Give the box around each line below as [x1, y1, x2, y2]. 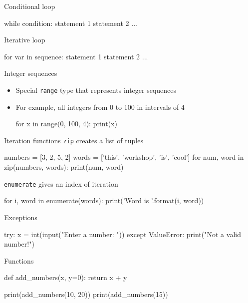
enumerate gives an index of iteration [4, 178, 118, 189]
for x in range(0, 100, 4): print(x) [15, 118, 117, 129]
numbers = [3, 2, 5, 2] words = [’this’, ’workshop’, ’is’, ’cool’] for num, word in [4, 152, 244, 162]
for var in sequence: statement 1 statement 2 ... [4, 51, 148, 61]
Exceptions [4, 212, 37, 222]
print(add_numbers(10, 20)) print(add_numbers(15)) [4, 289, 168, 299]
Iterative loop [4, 34, 45, 45]
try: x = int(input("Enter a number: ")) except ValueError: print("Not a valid [4, 229, 241, 239]
